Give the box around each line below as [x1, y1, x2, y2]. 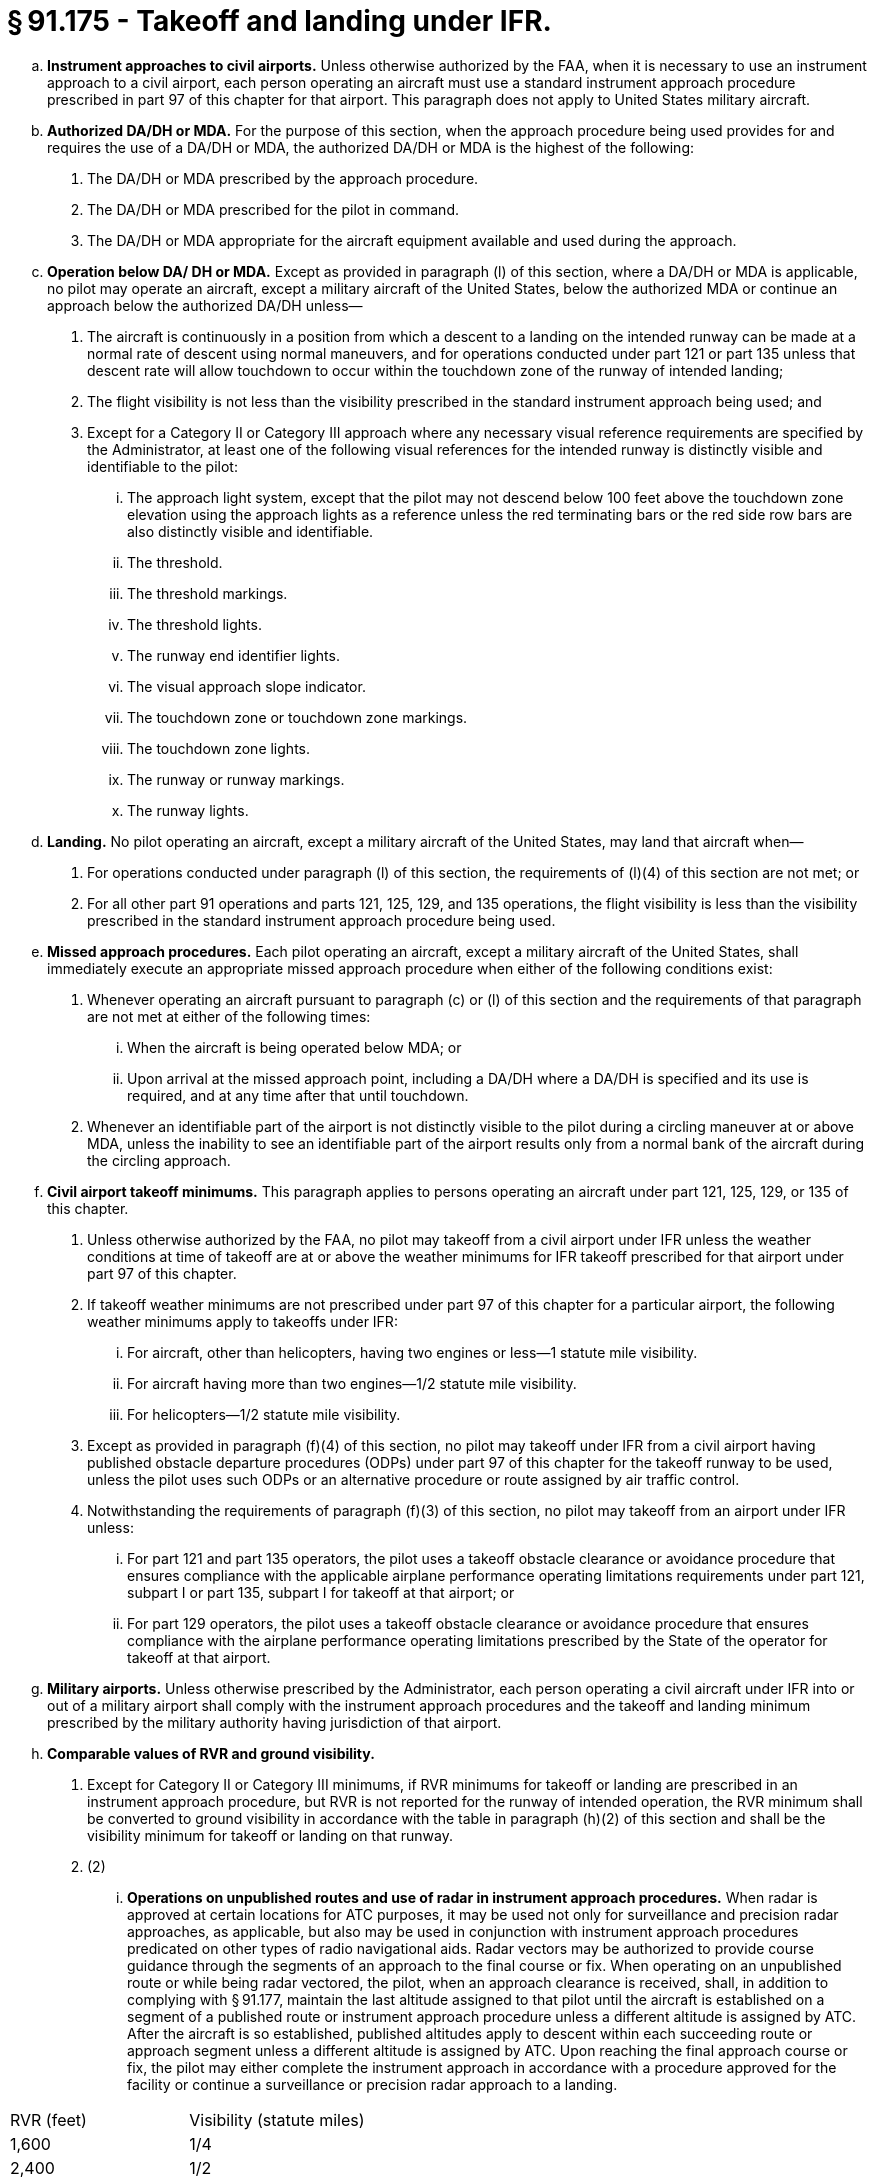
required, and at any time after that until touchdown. [127, 1086, 469, 1104]
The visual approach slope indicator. [127, 677, 366, 695]
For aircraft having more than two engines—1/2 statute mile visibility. [127, 1374, 577, 1392]
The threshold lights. [127, 615, 262, 633]
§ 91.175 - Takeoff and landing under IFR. [7, 4, 552, 38]
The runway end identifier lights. [127, 646, 340, 664]
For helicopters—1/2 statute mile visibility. [127, 1405, 401, 1423]
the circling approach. [87, 1151, 231, 1169]
